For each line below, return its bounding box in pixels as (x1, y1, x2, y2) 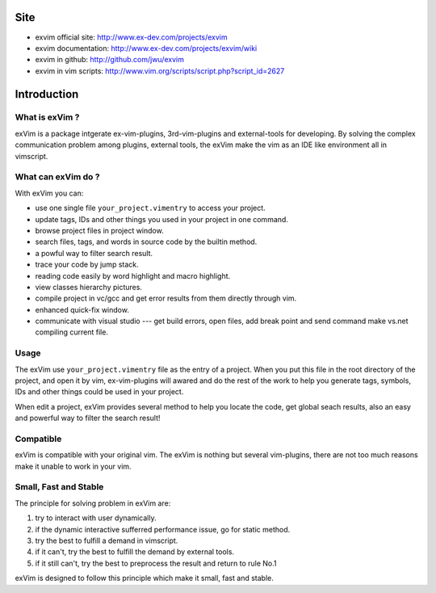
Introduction (15, 87, 79, 101)
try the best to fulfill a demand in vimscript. (35, 536, 178, 545)
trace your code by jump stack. (35, 259, 139, 270)
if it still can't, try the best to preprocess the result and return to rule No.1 (35, 558, 278, 568)
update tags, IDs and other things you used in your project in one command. (35, 214, 288, 224)
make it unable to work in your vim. (15, 461, 132, 471)
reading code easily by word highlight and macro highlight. (35, 271, 231, 280)
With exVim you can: (15, 188, 84, 198)
